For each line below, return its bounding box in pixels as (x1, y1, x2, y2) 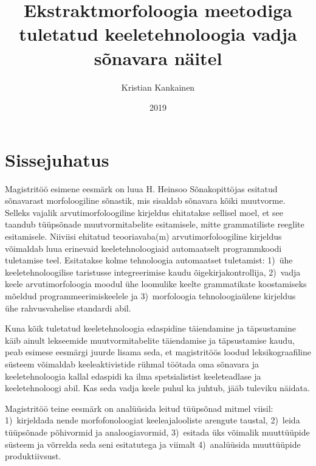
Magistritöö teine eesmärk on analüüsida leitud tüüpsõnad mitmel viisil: (5, 402, 273, 414)
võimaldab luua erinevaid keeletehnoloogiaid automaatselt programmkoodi (5, 242, 282, 254)
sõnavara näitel (94, 45, 222, 70)
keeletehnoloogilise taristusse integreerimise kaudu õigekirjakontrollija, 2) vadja (5, 265, 301, 278)
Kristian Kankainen (121, 80, 195, 93)
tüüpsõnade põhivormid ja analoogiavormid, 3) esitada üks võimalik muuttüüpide (5, 425, 310, 438)
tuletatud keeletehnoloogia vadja (19, 21, 297, 46)
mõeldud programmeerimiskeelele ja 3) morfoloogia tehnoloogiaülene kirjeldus (5, 289, 296, 302)
